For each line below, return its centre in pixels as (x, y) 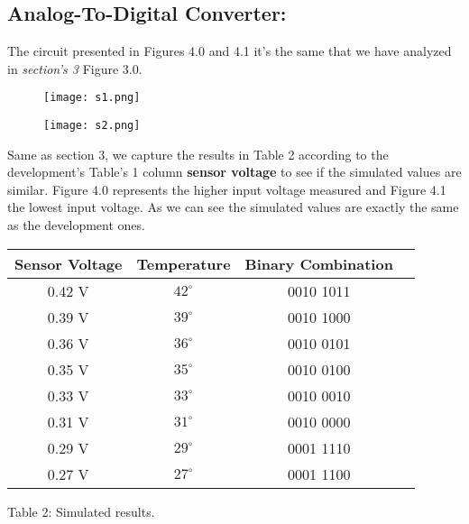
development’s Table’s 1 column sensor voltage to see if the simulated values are (234, 172)
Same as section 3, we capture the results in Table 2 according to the (198, 154)
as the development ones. (76, 225)
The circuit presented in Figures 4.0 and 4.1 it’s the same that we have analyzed (230, 51)
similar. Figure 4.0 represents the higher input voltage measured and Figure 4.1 (227, 189)
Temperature (184, 263)
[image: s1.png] (92, 98)
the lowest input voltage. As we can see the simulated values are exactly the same (233, 207)
